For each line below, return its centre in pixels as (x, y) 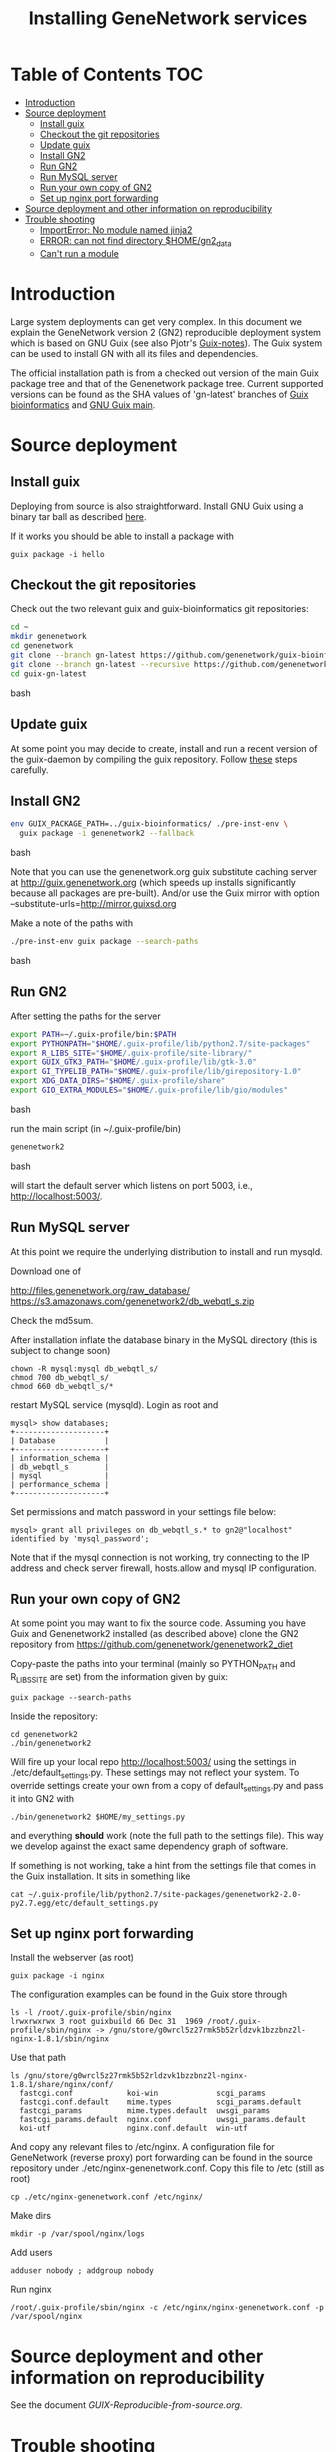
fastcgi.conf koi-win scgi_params (143, 2093)
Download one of (46, 1271)
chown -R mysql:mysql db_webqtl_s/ (84, 1368)
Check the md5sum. (52, 1320)
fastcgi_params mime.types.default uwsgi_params (145, 2111)
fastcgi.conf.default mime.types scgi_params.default (160, 2102)
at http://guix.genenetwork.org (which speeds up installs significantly (153, 883)
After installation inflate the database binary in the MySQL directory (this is (164, 1339)
